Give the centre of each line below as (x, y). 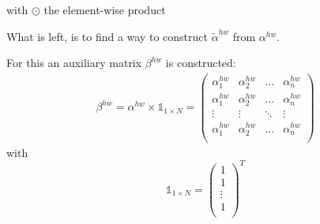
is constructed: (201, 63)
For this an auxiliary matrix (74, 63)
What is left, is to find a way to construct (107, 36)
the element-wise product (105, 9)
